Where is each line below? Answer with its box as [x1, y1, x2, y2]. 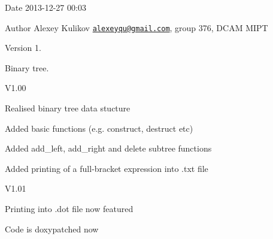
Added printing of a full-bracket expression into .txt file [5, 162, 208, 174]
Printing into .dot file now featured [5, 202, 134, 214]
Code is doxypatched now [5, 222, 99, 235]
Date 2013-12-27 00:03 [5, 1, 86, 13]
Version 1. [5, 41, 41, 54]
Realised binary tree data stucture [5, 102, 131, 114]
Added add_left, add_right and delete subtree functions [5, 142, 212, 155]
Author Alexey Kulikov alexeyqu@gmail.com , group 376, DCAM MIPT [5, 21, 268, 34]
